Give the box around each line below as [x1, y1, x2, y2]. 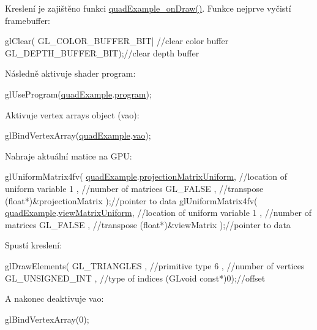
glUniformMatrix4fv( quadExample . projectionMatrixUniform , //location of [5, 170, 288, 183]
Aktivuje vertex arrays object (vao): [5, 108, 140, 121]
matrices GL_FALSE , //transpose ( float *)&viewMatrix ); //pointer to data [5, 218, 291, 231]
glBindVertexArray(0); [5, 312, 89, 325]
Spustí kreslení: [5, 239, 62, 251]
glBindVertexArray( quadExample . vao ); [5, 129, 151, 142]
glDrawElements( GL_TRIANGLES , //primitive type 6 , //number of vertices [5, 259, 305, 272]
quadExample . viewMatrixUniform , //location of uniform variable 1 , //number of [5, 206, 312, 219]
